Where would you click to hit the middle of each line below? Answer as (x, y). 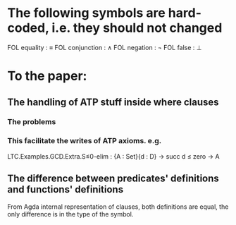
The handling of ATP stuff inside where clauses (113, 102)
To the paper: (47, 76)
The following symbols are (86, 13)
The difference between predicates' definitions (113, 179)
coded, (28, 28)
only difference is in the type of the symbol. (70, 214)
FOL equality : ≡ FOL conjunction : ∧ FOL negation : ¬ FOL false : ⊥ (105, 47)
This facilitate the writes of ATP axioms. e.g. (85, 141)
